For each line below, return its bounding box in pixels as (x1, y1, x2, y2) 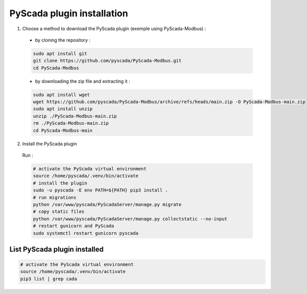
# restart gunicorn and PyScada (33, 223, 115, 229)
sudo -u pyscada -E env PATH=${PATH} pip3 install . (33, 187, 168, 193)
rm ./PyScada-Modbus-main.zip (33, 120, 109, 126)
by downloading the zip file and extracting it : (35, 78, 130, 84)
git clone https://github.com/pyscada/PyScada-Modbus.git (33, 58, 182, 64)
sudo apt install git (33, 51, 87, 56)
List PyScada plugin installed (9, 245, 104, 254)
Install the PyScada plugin (22, 140, 77, 146)
